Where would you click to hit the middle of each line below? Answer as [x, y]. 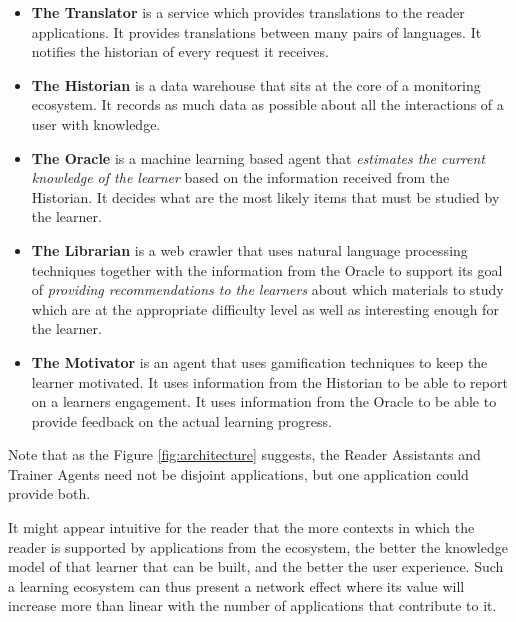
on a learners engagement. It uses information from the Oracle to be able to [264, 401]
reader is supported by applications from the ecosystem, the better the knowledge [258, 546]
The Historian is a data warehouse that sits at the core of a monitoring [256, 84]
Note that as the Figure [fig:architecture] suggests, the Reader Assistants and [244, 454]
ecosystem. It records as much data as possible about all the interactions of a [267, 104]
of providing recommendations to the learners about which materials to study [267, 289]
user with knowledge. [96, 123]
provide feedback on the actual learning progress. [181, 420]
